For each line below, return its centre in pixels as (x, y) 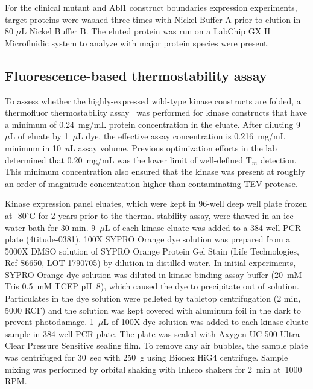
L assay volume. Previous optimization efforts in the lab (173, 147)
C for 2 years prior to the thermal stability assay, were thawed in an (155, 215)
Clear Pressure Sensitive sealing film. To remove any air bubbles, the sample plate (156, 345)
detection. (278, 160)
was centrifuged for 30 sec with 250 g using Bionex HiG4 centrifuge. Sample (147, 357)
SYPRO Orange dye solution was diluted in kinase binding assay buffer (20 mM (153, 274)
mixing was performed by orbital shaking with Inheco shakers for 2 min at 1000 (153, 369)
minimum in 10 (33, 147)
